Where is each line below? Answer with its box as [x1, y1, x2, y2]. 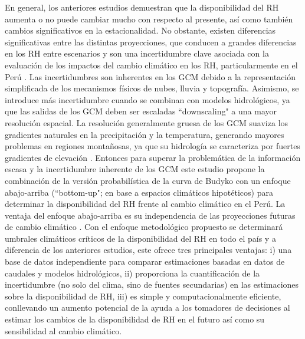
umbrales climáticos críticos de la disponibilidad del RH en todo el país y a [5, 232, 276, 244]
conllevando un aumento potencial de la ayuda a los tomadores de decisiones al [5, 301, 290, 314]
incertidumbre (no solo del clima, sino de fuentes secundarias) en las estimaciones [5, 278, 299, 291]
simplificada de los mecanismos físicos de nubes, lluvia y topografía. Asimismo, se [5, 82, 299, 94]
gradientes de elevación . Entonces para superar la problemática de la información [5, 151, 301, 163]
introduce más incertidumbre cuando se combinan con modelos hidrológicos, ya [5, 93, 290, 106]
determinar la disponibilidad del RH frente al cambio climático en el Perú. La [5, 198, 286, 210]
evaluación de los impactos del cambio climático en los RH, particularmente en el [5, 58, 298, 71]
